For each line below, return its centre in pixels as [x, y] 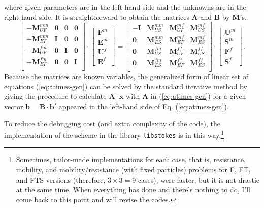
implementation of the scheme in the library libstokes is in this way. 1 [114, 134]
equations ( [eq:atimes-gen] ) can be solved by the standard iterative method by [126, 86]
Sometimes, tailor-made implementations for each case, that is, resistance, [131, 160]
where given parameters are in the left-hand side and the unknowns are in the [125, 7]
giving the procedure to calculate [55, 96]
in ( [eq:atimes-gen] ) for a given [198, 96]
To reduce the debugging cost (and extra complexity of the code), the [112, 123]
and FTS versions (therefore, [61, 179]
